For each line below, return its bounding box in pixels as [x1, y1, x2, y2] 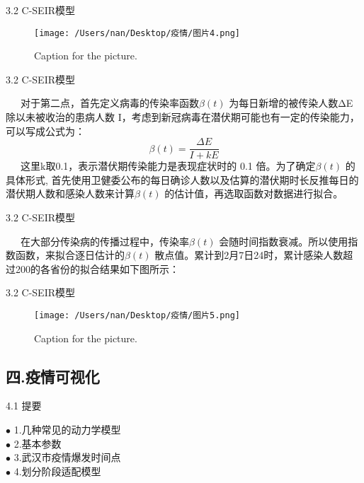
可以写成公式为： [6, 123, 85, 138]
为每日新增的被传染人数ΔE [229, 95, 353, 110]
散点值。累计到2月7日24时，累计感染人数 [154, 248, 343, 262]
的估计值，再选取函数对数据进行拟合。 [164, 186, 343, 201]
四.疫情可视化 [6, 365, 100, 387]
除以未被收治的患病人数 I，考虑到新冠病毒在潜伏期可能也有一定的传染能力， [6, 110, 360, 124]
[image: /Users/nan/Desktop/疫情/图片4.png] [34, 28, 240, 38]
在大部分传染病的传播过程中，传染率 [21, 233, 189, 248]
